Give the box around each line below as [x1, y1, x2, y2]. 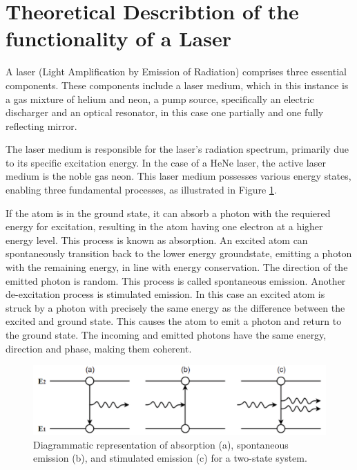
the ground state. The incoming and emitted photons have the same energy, [6, 328, 327, 341]
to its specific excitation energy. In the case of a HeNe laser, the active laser [6, 155, 326, 169]
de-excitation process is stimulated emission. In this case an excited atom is [6, 287, 325, 301]
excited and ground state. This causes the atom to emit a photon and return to [6, 314, 342, 328]
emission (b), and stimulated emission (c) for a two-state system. [33, 451, 307, 465]
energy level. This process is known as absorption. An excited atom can [6, 232, 308, 247]
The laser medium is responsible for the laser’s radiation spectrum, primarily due [6, 142, 349, 156]
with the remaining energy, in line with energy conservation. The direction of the [6, 260, 348, 274]
